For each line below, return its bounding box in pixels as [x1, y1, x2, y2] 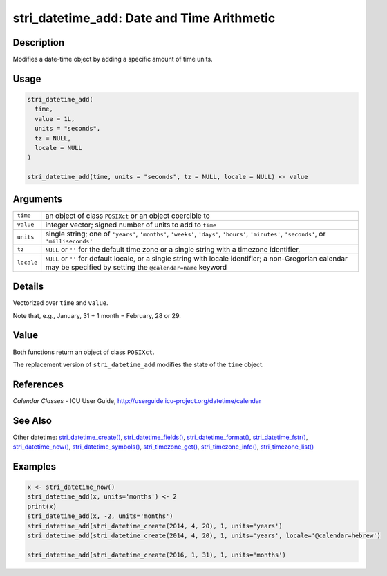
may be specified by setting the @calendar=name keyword [45, 262, 227, 272]
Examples [12, 461, 57, 472]
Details [12, 281, 44, 292]
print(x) [27, 502, 57, 510]
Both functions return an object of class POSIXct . [12, 348, 155, 356]
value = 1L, [35, 115, 75, 122]
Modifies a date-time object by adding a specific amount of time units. [12, 55, 214, 64]
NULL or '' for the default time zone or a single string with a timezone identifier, [45, 244, 301, 254]
